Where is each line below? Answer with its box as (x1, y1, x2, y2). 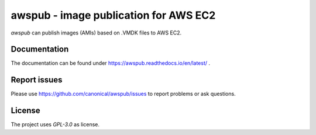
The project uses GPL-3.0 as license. (11, 121, 99, 128)
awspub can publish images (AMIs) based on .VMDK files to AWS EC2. (11, 29, 182, 36)
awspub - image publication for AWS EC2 (11, 9, 216, 22)
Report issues (11, 75, 63, 85)
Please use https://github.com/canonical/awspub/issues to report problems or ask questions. (11, 91, 236, 98)
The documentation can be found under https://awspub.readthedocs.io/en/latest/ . (11, 60, 211, 67)
